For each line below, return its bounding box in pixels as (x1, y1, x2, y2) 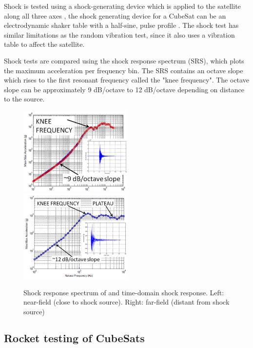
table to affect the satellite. (4, 39, 85, 49)
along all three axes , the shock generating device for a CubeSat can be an (4, 10, 226, 20)
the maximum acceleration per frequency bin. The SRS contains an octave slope (4, 65, 243, 75)
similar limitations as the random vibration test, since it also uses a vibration (4, 29, 235, 40)
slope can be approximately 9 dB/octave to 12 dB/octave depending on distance (4, 84, 244, 94)
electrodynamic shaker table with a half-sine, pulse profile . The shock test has (4, 20, 239, 30)
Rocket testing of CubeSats (4, 330, 145, 345)
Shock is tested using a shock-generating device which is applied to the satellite (4, 1, 241, 11)
